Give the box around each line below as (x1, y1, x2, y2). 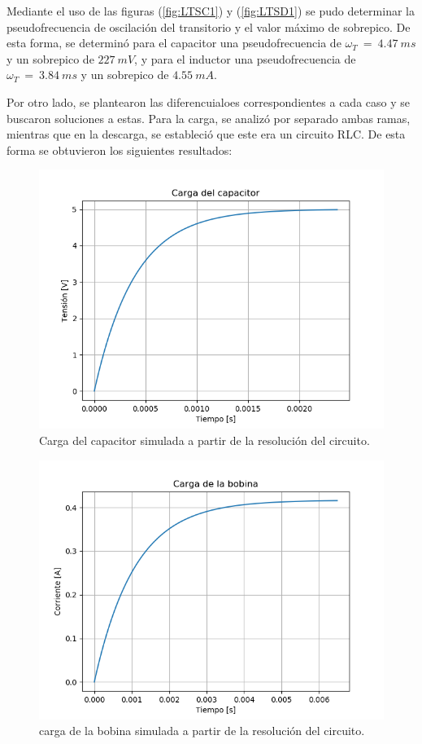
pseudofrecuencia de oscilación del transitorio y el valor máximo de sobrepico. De (7, 18, 411, 35)
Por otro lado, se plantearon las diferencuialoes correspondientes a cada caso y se (7, 93, 410, 110)
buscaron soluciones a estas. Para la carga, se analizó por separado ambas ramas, (7, 109, 411, 126)
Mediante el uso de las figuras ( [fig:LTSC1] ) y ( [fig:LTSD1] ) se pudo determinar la (7, 2, 415, 19)
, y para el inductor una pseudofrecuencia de (134, 50, 356, 67)
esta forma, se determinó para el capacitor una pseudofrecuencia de (7, 34, 342, 51)
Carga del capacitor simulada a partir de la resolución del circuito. (39, 431, 370, 448)
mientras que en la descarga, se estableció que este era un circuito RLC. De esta (7, 125, 406, 143)
